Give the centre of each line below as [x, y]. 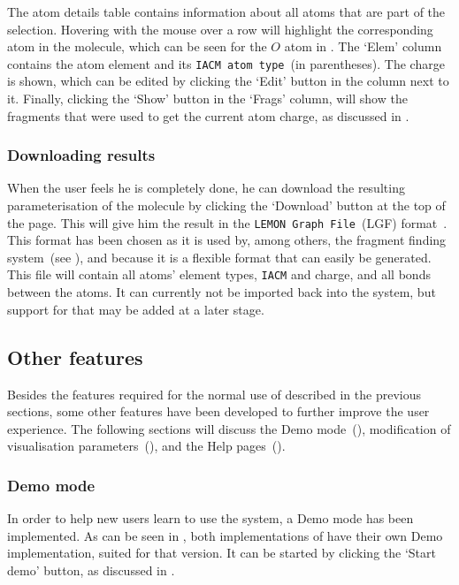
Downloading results [81, 155]
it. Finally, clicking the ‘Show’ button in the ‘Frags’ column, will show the [207, 99]
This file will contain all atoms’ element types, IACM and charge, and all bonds [219, 274]
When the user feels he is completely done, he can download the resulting [206, 188]
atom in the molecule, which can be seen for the [137, 46]
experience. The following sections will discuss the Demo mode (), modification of [229, 428]
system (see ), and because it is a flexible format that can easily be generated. [219, 257]
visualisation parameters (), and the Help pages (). [146, 446]
